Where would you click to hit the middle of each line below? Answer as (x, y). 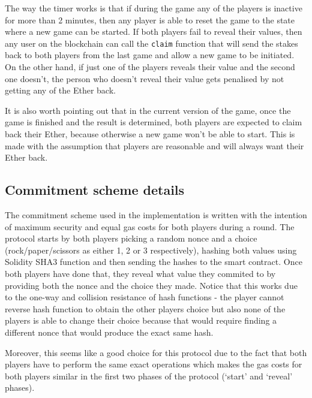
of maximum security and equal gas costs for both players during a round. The (150, 226)
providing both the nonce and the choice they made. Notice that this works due (151, 285)
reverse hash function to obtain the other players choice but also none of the (145, 308)
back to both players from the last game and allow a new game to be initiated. (150, 55)
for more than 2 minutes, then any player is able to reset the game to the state (150, 19)
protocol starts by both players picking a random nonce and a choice (131, 238)
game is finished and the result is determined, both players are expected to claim (154, 122)
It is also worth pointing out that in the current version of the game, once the (148, 110)
